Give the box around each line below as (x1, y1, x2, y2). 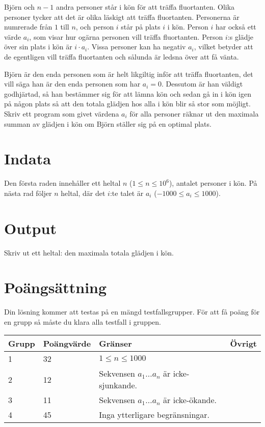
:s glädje (227, 31, 254, 42)
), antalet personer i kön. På (169, 178, 257, 188)
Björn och (4, 2, 35, 12)
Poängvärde (43, 337, 91, 350)
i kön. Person (167, 21, 208, 32)
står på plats (121, 21, 161, 32)
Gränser (99, 337, 132, 350)
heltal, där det (61, 187, 105, 198)
